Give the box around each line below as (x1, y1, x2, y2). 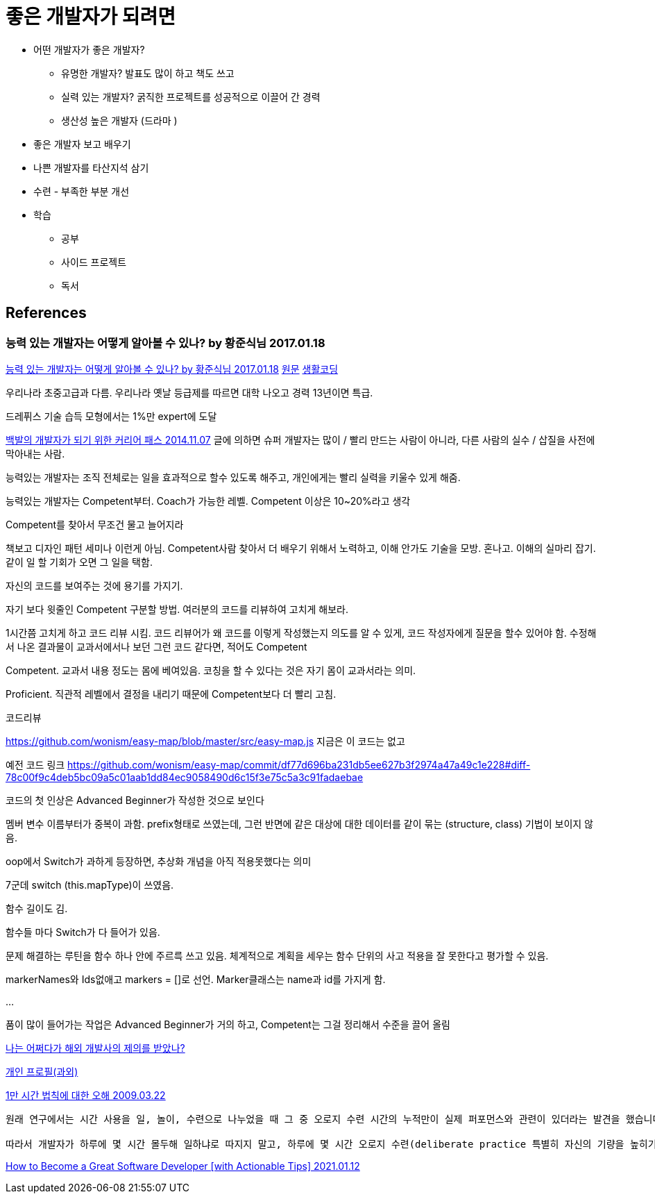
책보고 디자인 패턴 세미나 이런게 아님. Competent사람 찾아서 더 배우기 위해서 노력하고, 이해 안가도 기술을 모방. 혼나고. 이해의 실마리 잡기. (6, 542, 596, 554)
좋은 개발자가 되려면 (6, 5, 176, 28)
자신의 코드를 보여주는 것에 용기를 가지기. (6, 579, 183, 592)
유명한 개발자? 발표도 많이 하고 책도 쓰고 (61, 67, 235, 79)
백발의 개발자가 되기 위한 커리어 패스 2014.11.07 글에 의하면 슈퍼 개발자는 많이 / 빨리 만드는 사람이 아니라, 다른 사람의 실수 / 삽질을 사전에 (6, 433, 595, 446)
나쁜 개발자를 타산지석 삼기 (33, 161, 149, 174)
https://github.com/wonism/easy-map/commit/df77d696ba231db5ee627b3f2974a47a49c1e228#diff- (67, 758, 531, 771)
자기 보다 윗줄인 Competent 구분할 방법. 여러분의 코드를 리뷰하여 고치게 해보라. (6, 603, 349, 615)
